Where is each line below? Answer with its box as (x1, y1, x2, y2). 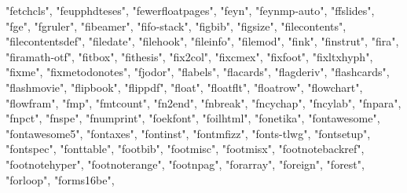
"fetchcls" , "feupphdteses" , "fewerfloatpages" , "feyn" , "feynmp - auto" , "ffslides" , (5, 2, 375, 18)
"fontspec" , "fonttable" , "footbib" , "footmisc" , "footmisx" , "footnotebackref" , (5, 140, 365, 157)
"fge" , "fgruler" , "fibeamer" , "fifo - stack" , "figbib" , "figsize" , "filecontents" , (5, 17, 346, 34)
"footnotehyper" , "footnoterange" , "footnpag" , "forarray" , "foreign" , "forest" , (5, 155, 365, 172)
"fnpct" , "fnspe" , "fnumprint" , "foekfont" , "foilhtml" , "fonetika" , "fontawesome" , (5, 110, 380, 126)
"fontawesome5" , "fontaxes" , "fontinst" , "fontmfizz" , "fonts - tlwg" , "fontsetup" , (5, 125, 371, 141)
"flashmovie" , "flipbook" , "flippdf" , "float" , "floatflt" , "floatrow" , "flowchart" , (5, 78, 363, 95)
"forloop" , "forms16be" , (5, 171, 115, 188)
